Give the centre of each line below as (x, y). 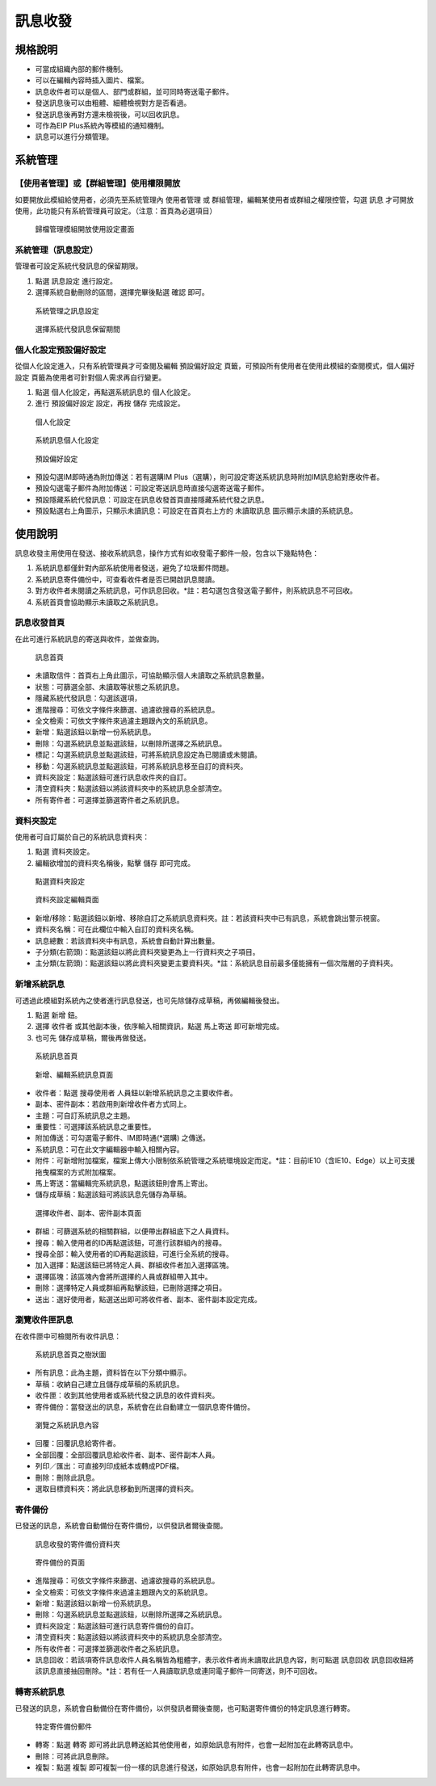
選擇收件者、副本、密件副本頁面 (88, 1212)
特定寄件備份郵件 (63, 1726)
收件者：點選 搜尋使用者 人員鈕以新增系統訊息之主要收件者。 (136, 1093)
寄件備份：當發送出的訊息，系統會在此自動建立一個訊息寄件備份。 (145, 1406)
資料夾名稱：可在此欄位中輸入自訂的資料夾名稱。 (116, 930)
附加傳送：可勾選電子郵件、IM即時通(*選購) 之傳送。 (122, 1138)
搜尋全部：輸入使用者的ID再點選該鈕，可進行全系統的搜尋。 (134, 1254)
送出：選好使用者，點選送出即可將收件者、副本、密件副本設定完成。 (148, 1299)
